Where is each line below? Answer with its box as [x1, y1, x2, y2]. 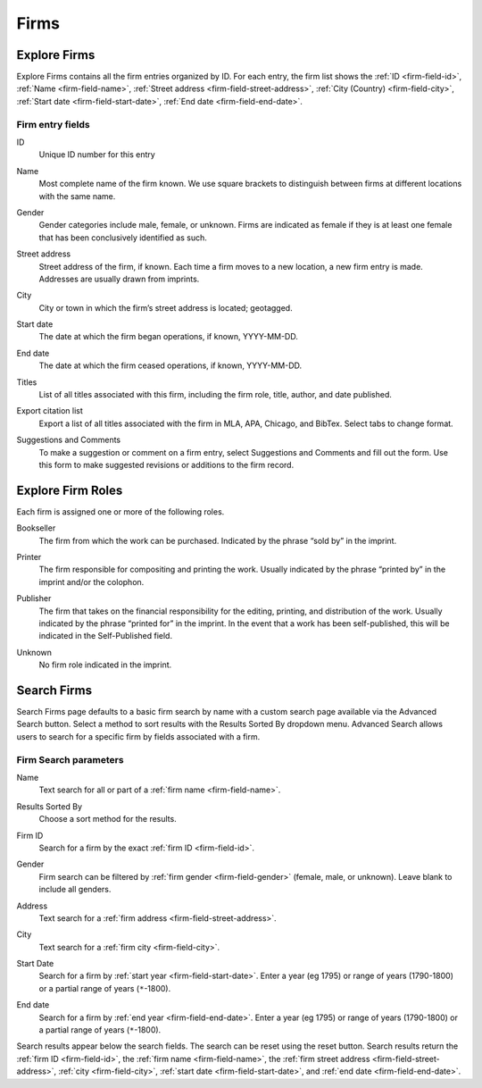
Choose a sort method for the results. [38, 814, 178, 824]
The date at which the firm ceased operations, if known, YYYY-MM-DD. [38, 360, 303, 371]
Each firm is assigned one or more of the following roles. [16, 506, 225, 517]
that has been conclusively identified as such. [38, 232, 207, 243]
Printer [16, 552, 42, 563]
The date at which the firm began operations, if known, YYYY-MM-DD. [38, 331, 298, 342]
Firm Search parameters [16, 753, 124, 766]
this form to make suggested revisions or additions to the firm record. [38, 459, 295, 470]
